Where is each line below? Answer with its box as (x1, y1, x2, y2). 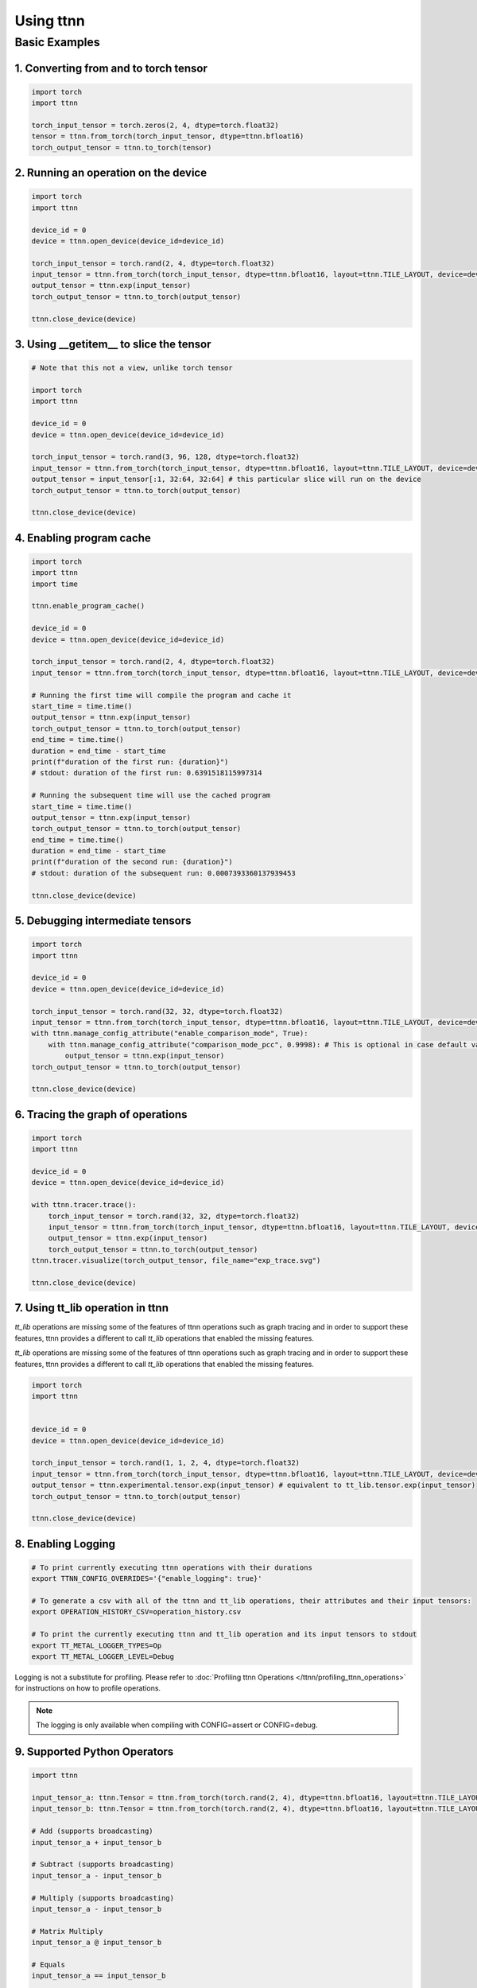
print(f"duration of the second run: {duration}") (31, 857, 234, 867)
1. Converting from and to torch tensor (14, 61, 208, 75)
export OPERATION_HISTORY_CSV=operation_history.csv (31, 1607, 242, 1617)
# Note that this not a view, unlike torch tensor (31, 363, 234, 373)
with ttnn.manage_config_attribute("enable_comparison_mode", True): (31, 1029, 308, 1038)
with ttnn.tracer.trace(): (31, 1201, 137, 1209)
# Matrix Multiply (31, 1927, 103, 1936)
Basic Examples (14, 35, 100, 49)
